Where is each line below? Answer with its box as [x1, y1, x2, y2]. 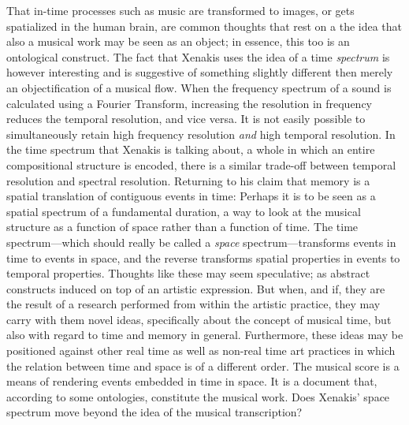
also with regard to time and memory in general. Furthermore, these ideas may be [6, 326, 403, 343]
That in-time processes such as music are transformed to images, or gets [6, 2, 355, 18]
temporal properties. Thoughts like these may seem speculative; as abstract [6, 265, 370, 281]
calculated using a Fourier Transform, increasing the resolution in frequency [6, 95, 372, 111]
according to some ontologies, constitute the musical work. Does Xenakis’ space [6, 388, 390, 404]
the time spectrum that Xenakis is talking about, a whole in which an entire [6, 141, 375, 158]
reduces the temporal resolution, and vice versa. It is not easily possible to [6, 110, 366, 127]
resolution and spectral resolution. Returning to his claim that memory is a [6, 172, 370, 188]
